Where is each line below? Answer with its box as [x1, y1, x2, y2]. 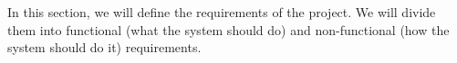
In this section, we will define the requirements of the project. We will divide [7, 3, 436, 21]
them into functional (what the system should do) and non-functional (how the [7, 20, 450, 39]
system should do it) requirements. [7, 38, 202, 57]
